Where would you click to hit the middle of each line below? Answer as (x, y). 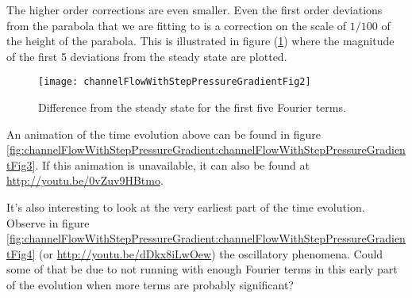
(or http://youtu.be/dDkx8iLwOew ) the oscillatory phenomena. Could (211, 253)
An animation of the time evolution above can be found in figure (164, 134)
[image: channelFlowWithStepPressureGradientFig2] (175, 82)
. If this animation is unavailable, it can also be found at (172, 164)
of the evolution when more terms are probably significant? (150, 284)
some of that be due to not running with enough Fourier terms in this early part (202, 269)
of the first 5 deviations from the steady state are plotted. (147, 56)
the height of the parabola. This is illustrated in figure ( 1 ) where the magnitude (200, 41)
